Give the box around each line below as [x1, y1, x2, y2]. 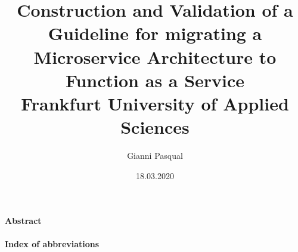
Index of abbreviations [5, 238, 100, 250]
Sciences [120, 115, 190, 139]
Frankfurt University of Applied [21, 91, 289, 115]
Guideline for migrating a [48, 21, 262, 45]
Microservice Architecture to [33, 44, 277, 69]
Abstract [5, 214, 42, 227]
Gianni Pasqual [127, 149, 183, 162]
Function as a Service [65, 67, 245, 92]
